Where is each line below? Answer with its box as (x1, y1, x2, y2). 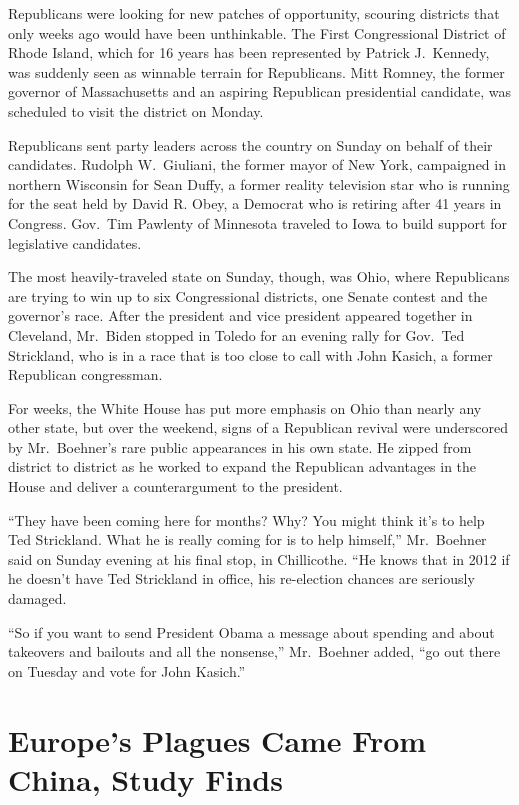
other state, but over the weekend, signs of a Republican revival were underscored (8, 417, 509, 438)
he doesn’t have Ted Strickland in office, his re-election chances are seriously (8, 568, 475, 589)
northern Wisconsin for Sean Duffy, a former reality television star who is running (8, 173, 510, 194)
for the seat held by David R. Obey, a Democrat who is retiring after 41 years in (8, 193, 502, 214)
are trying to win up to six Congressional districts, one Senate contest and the (8, 285, 488, 306)
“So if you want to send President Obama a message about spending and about (8, 621, 495, 642)
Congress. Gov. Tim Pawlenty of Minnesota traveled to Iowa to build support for (8, 212, 507, 233)
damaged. (8, 588, 67, 609)
